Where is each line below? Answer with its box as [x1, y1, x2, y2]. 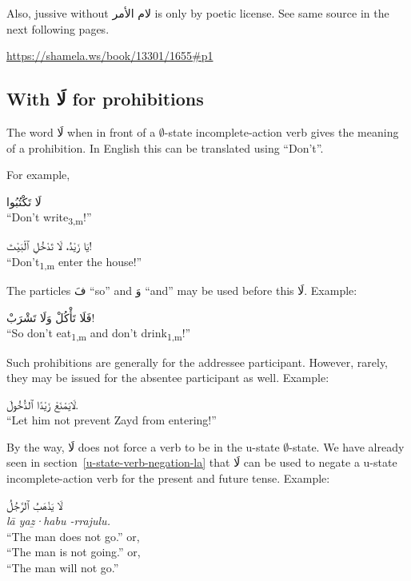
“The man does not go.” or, [6, 527, 140, 544]
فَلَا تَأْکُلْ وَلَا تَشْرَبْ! [6, 308, 95, 325]
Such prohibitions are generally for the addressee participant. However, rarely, [6, 353, 389, 370]
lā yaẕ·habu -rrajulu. [6, 512, 110, 529]
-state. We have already [289, 438, 405, 455]
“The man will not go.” [6, 559, 119, 576]
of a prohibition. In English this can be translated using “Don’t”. [6, 139, 324, 156]
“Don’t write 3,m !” [6, 209, 92, 228]
